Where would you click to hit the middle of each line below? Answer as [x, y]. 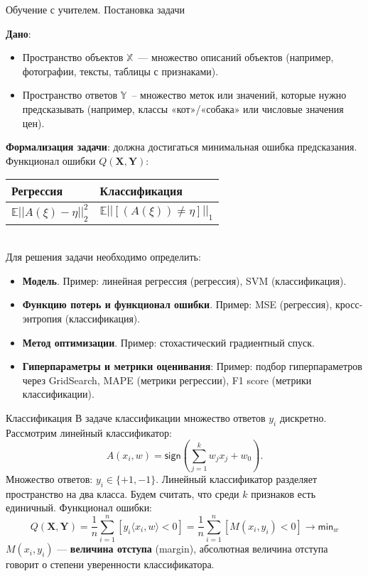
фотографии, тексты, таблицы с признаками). [120, 71]
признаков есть [283, 493]
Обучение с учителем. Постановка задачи [95, 9]
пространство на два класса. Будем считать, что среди [123, 493]
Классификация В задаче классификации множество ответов [136, 417]
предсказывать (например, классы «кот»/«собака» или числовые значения [183, 108]
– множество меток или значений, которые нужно [239, 95]
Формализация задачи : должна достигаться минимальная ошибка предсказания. [182, 147]
